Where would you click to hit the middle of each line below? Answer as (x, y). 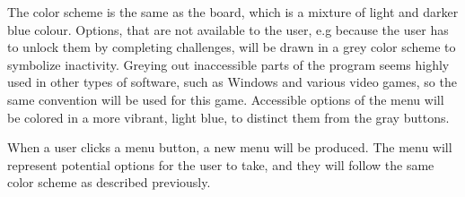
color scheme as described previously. (109, 182)
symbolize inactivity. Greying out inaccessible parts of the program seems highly (228, 64)
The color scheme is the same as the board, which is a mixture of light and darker (233, 12)
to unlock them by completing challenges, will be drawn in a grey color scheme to (232, 47)
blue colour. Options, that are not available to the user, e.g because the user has (228, 29)
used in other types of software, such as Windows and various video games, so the (232, 82)
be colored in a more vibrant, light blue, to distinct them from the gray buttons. (228, 117)
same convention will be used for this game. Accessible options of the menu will (226, 99)
